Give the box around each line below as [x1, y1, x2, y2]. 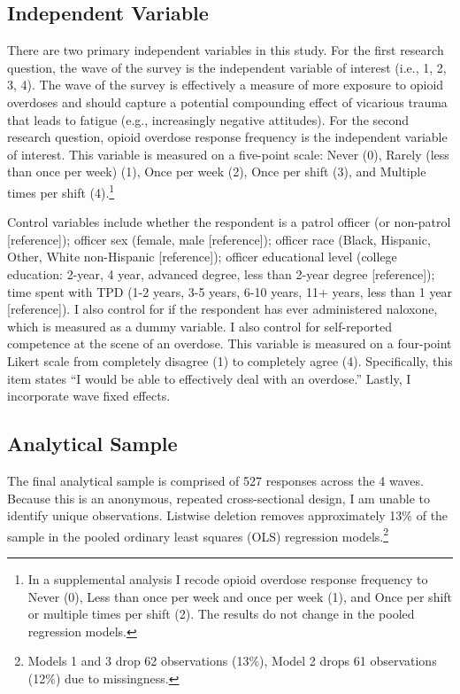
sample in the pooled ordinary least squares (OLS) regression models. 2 [7, 524, 389, 545]
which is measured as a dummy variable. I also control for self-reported [7, 316, 392, 335]
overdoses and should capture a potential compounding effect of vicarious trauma [7, 92, 448, 111]
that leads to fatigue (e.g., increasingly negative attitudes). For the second [7, 110, 410, 129]
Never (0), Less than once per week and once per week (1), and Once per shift [27, 587, 453, 605]
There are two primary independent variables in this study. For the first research [7, 41, 444, 59]
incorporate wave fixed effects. [7, 386, 171, 405]
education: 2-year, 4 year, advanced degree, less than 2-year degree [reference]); [7, 264, 435, 283]
